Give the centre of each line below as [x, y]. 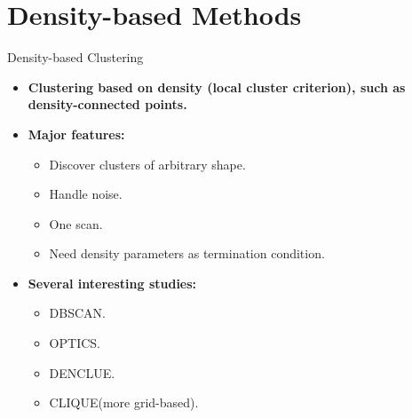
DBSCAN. [77, 313]
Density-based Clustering [75, 57]
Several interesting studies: [112, 283]
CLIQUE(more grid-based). [124, 402]
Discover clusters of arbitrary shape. [147, 164]
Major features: [76, 134]
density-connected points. [107, 104]
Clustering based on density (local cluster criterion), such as [217, 87]
